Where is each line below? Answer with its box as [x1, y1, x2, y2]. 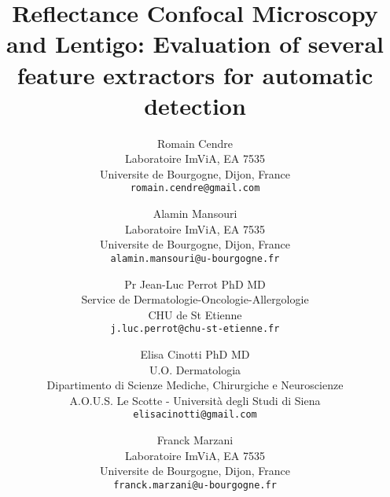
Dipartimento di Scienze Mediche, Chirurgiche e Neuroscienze [46, 377, 344, 393]
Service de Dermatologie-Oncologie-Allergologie [81, 291, 309, 307]
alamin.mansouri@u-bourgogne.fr [110, 252, 280, 264]
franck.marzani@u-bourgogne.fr [113, 479, 277, 491]
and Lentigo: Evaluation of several [6, 28, 384, 60]
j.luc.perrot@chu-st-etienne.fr [110, 323, 280, 335]
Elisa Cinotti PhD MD [140, 346, 250, 362]
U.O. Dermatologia [149, 361, 241, 377]
